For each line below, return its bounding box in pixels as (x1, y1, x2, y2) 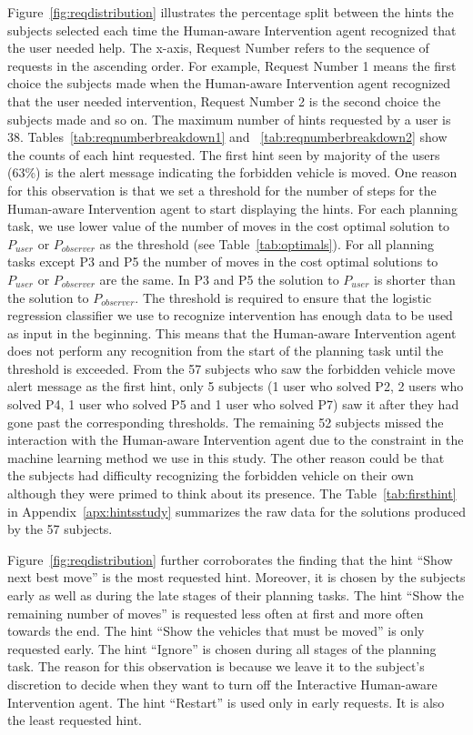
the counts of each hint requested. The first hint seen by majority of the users (7, 145, 440, 164)
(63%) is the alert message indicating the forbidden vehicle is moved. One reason (7, 163, 458, 182)
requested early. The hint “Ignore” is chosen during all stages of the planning (7, 639, 437, 658)
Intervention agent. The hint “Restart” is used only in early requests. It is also (7, 692, 445, 711)
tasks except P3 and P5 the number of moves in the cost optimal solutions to (7, 252, 438, 271)
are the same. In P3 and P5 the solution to (99, 269, 339, 288)
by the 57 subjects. (7, 519, 113, 539)
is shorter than (374, 269, 456, 288)
